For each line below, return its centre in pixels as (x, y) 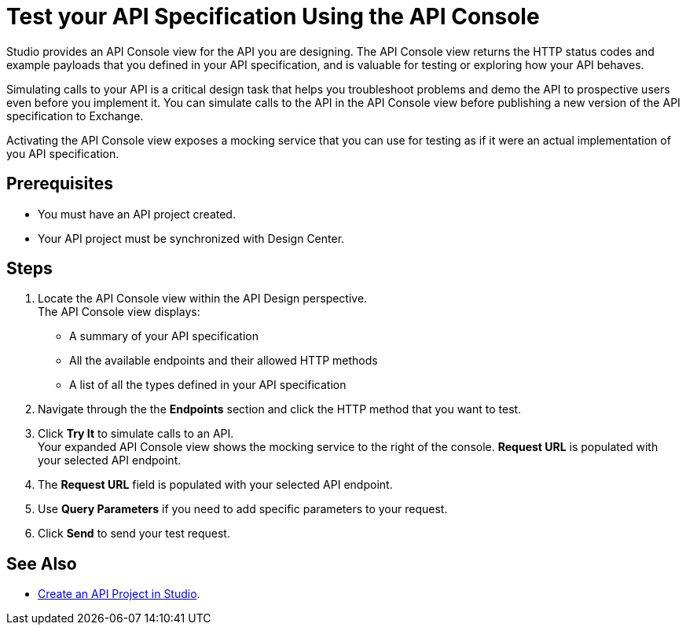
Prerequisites (60, 184)
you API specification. (63, 153)
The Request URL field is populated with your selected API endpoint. (215, 485)
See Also (42, 563)
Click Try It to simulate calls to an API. (136, 434)
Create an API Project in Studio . (119, 594)
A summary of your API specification (164, 336)
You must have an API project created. (137, 214)
